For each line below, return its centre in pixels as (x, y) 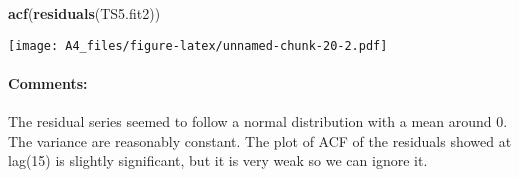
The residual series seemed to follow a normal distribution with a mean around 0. (258, 121)
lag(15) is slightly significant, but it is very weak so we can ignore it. (218, 160)
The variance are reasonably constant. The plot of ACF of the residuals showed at (260, 140)
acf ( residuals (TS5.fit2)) (84, 13)
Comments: (48, 82)
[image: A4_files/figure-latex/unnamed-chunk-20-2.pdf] (198, 45)
